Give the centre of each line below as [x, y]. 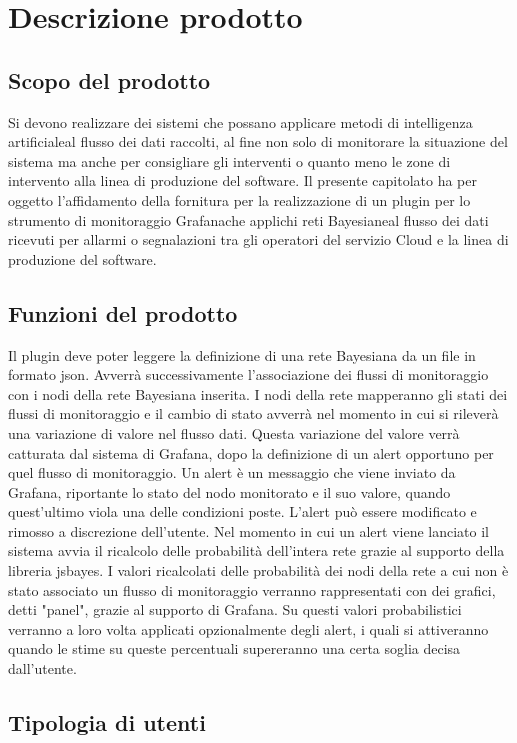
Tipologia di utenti [107, 722]
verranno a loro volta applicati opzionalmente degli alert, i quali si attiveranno [248, 628]
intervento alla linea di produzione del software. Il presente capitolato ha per [242, 180]
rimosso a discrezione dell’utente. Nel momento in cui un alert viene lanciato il [248, 530]
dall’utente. [42, 668]
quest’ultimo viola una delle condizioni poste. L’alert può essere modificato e [242, 511]
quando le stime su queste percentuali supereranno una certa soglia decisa [234, 648]
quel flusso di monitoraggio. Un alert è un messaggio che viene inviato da [232, 472]
